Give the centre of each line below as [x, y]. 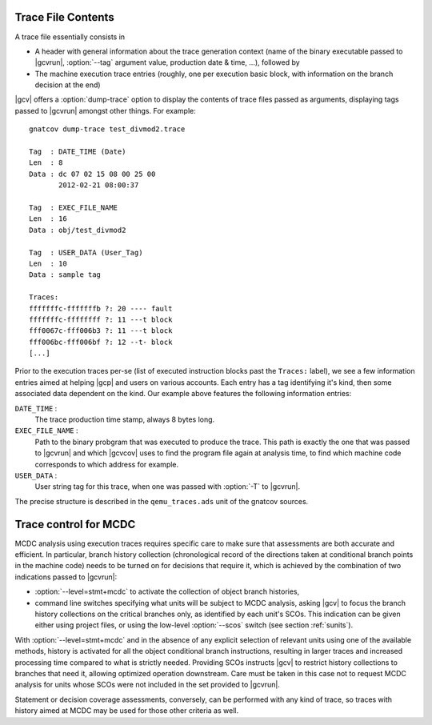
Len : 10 [48, 263]
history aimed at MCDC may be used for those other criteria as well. [127, 711]
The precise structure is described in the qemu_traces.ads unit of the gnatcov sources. [162, 501]
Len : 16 [48, 219]
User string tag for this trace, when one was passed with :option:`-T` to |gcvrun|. [167, 487]
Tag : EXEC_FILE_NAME [74, 207]
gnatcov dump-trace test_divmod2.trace [107, 129]
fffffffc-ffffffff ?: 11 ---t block [101, 319]
